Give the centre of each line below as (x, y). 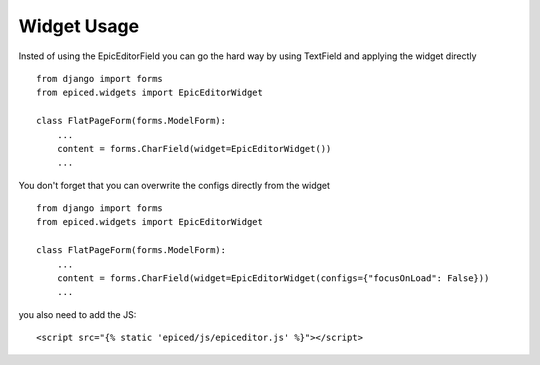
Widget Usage (79, 26)
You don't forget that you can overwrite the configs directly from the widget (174, 185)
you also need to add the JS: (77, 314)
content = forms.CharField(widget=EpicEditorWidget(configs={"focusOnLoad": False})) (273, 278)
